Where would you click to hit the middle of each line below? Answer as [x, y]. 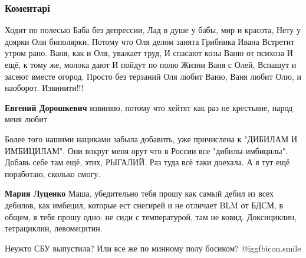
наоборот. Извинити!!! [44, 88]
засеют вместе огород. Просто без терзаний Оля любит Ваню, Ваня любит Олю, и [153, 76]
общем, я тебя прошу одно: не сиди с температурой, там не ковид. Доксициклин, [151, 216]
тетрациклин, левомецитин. [54, 228]
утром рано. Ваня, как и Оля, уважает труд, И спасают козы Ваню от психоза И [149, 53]
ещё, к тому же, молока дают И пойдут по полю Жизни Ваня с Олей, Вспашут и [151, 64]
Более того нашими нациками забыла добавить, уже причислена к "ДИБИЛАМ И [151, 138]
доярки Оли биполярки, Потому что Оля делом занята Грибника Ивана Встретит [150, 41]
